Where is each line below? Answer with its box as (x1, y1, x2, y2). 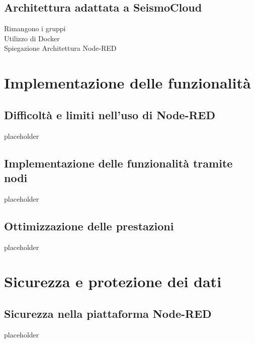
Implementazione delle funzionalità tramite (4, 155, 233, 170)
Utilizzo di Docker (4, 33, 60, 43)
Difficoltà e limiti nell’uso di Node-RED (4, 107, 215, 122)
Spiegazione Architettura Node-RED (4, 43, 117, 53)
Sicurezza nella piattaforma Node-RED (4, 305, 212, 321)
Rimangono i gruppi (4, 23, 66, 34)
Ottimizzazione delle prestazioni (4, 218, 174, 233)
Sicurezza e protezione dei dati (4, 271, 222, 292)
